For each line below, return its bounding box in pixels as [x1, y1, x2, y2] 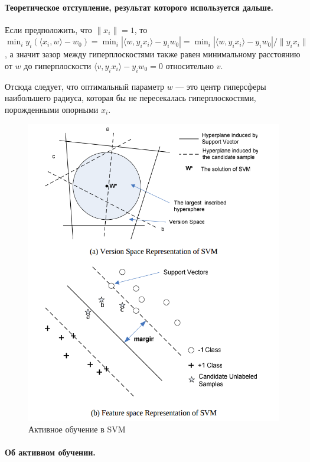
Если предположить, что [5, 23, 92, 35]
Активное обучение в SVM [28, 423, 126, 435]
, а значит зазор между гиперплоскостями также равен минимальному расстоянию [5, 48, 301, 60]
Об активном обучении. [5, 446, 96, 458]
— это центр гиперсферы [175, 80, 266, 92]
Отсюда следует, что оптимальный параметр [5, 80, 164, 92]
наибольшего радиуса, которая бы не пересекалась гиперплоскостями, [5, 92, 256, 104]
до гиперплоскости [24, 59, 92, 71]
